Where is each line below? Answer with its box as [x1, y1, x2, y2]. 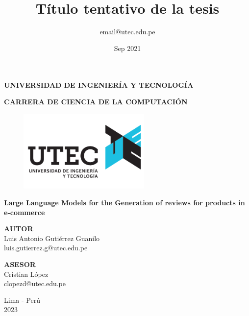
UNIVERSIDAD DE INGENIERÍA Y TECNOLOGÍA [4, 80, 194, 90]
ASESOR [4, 259, 36, 269]
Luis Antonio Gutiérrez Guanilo [4, 233, 100, 243]
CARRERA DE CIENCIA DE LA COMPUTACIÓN [4, 96, 188, 106]
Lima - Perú [4, 294, 40, 305]
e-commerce [4, 207, 45, 217]
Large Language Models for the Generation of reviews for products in [4, 197, 245, 208]
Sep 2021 [114, 43, 141, 53]
